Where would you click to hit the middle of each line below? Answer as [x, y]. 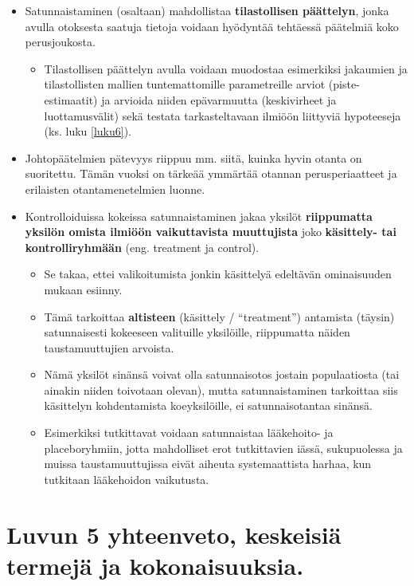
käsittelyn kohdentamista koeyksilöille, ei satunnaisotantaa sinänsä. [208, 405]
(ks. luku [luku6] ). [88, 131]
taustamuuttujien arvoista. [109, 347]
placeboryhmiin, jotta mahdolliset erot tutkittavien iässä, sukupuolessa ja [223, 448]
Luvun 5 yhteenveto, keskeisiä [174, 534]
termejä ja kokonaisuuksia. [155, 565]
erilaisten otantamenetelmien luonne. [115, 189]
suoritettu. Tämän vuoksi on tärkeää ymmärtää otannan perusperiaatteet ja [211, 173]
